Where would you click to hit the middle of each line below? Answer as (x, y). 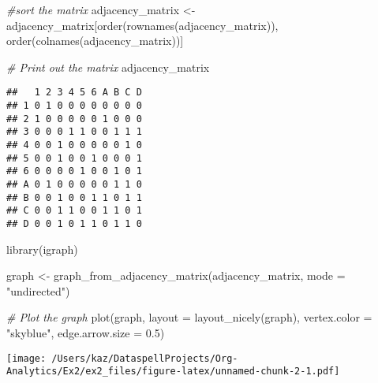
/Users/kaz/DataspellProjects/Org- (145, 358)
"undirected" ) (38, 290)
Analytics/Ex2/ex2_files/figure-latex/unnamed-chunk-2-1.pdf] (173, 372)
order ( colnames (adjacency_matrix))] (95, 41)
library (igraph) (42, 249)
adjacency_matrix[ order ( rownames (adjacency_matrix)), (142, 25)
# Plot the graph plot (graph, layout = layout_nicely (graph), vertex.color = (189, 317)
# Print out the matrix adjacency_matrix (108, 67)
